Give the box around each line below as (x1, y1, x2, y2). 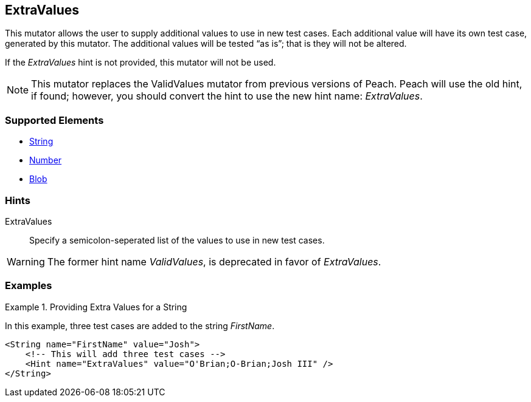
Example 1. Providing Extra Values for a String (5, 301, 187, 312)
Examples (5, 279, 52, 292)
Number (29, 155, 62, 166)
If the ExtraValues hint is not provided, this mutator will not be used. (5, 57, 276, 68)
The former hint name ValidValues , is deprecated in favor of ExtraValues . (47, 255, 381, 268)
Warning (7, 255, 45, 268)
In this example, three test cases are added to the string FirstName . (5, 320, 275, 331)
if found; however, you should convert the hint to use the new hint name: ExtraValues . (31, 90, 423, 103)
